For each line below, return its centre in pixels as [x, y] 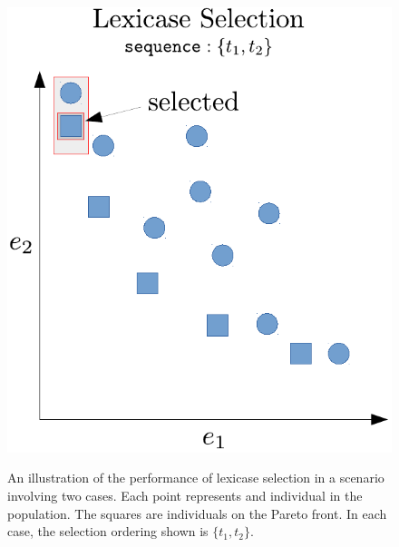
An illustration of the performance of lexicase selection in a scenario [196, 478]
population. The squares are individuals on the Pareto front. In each [197, 513]
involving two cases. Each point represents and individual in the [185, 496]
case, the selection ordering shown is [108, 531]
